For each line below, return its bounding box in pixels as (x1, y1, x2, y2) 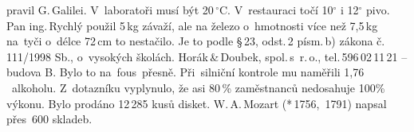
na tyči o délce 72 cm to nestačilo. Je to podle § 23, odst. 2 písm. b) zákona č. (6, 33, 385, 49)
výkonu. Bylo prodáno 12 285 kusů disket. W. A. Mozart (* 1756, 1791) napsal (6, 95, 387, 111)
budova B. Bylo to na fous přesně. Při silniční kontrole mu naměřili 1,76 (6, 64, 365, 80)
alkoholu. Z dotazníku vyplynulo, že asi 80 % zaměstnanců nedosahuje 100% (11, 79, 385, 95)
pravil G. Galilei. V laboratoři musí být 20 (6, 2, 214, 17)
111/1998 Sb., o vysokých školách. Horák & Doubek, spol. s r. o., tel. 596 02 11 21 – (6, 48, 408, 64)
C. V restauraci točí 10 (219, 2, 333, 17)
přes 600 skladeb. (6, 111, 93, 127)
